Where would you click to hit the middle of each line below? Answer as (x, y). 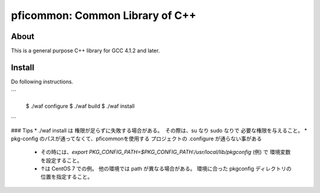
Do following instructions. (42, 81)
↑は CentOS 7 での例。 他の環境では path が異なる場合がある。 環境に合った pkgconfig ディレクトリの (166, 169)
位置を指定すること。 (67, 177)
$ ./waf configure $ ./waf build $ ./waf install (80, 106)
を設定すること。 (61, 160)
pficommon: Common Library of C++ (104, 15)
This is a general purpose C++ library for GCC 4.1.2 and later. (85, 51)
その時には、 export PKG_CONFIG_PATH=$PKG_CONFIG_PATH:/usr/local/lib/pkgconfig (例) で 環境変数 (166, 152)
